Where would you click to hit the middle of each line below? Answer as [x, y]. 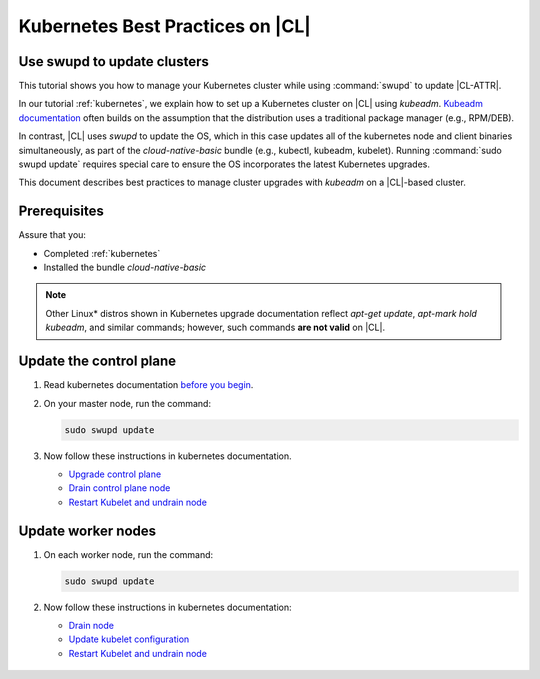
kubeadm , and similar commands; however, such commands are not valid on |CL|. [215, 327]
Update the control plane [97, 361]
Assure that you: [52, 235]
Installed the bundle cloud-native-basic [125, 267]
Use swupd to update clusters [113, 61]
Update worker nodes [87, 530]
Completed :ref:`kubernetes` [102, 253]
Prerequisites [61, 211]
